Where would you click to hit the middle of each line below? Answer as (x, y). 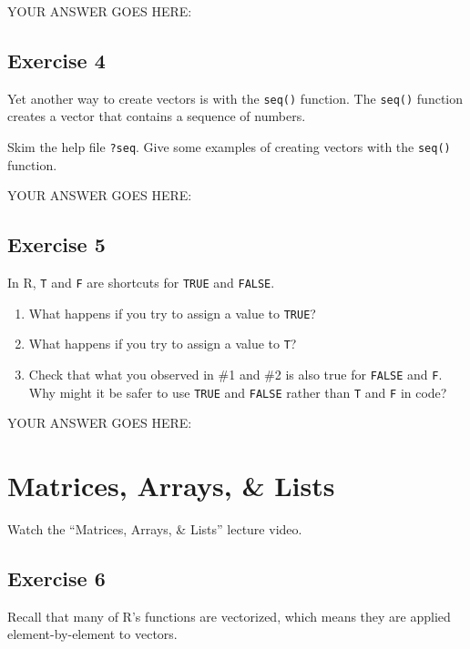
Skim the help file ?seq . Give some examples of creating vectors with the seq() (229, 147)
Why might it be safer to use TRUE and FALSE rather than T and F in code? (238, 392)
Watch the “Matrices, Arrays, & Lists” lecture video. (155, 529)
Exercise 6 (56, 578)
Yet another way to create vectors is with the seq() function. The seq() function (235, 98)
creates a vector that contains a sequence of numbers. (157, 116)
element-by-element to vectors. (92, 634)
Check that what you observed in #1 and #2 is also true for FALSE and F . (235, 375)
